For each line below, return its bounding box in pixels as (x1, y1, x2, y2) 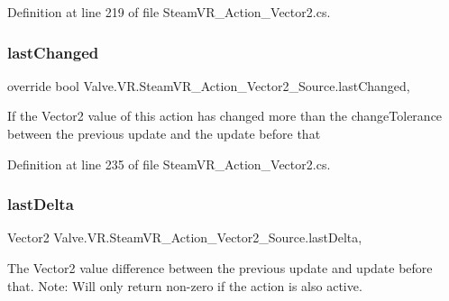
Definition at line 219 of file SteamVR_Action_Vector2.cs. (7, 3, 331, 21)
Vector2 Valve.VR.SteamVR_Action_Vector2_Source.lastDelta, (7, 228, 362, 247)
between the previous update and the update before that (7, 124, 321, 142)
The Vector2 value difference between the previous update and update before (7, 259, 433, 277)
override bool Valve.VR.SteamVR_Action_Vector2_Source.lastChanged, (7, 76, 410, 95)
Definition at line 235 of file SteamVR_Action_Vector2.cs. (7, 154, 331, 173)
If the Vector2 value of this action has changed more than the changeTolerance (7, 106, 443, 125)
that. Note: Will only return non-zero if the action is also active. (7, 276, 362, 295)
